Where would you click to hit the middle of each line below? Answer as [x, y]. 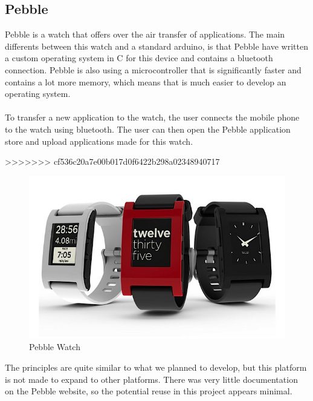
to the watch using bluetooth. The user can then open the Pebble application [148, 129]
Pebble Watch [55, 347]
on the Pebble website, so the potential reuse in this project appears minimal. [149, 391]
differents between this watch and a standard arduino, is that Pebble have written [156, 46]
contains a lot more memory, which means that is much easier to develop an [146, 81]
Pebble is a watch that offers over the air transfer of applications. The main [145, 34]
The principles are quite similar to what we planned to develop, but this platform [156, 367]
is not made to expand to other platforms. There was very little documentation [151, 379]
